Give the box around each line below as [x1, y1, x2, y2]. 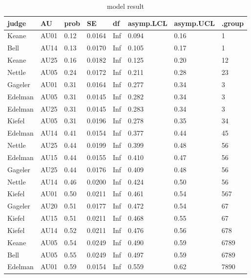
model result [106, 1, 144, 11]
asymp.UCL [174, 18, 215, 28]
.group [221, 18, 244, 28]
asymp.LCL [128, 18, 167, 28]
